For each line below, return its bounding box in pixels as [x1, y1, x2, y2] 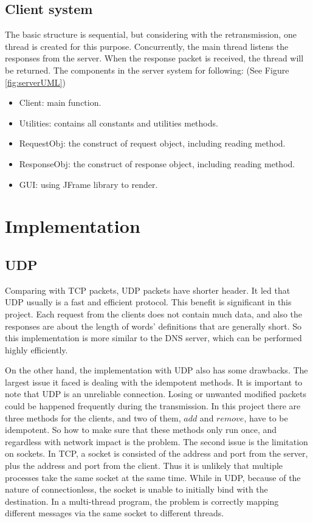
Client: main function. [19, 96, 101, 109]
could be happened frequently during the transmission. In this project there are [5, 400, 301, 412]
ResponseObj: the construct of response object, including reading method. [19, 157, 295, 170]
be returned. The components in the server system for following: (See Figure [5, 63, 289, 76]
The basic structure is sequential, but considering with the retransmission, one [5, 28, 297, 41]
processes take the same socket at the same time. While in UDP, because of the [5, 471, 301, 483]
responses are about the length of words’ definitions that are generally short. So [5, 319, 301, 332]
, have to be [244, 411, 288, 424]
